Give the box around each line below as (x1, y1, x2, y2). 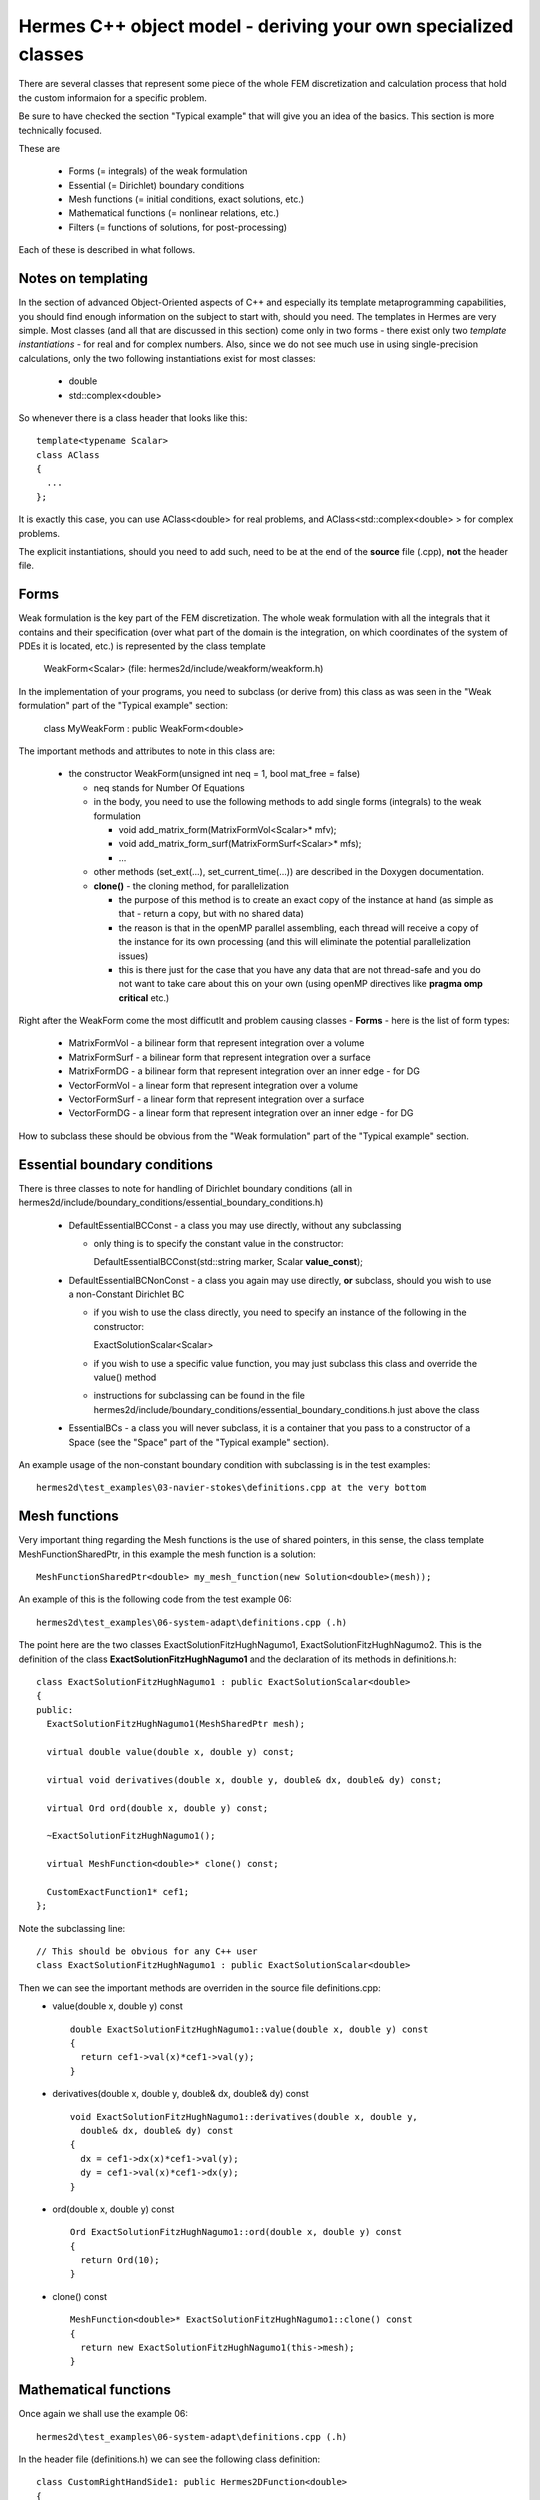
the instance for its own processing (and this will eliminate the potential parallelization (118, 936, 472, 948)
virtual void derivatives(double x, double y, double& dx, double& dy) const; (46, 1774, 443, 1785)
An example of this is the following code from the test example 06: (18, 1593, 292, 1605)
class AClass (36, 449, 100, 460)
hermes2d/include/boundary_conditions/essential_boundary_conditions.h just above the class (93, 1403, 480, 1415)
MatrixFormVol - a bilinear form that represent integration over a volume (68, 1037, 365, 1049)
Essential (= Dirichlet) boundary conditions (68, 179, 245, 191)
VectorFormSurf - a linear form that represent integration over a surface (68, 1093, 365, 1105)
